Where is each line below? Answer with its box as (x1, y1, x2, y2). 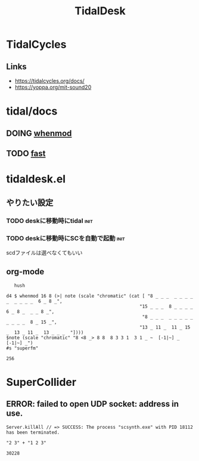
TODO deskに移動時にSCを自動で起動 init (6, 234, 125, 243)
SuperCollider (6, 375, 76, 389)
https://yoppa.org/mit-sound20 (14, 83, 92, 91)
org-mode (6, 267, 45, 277)
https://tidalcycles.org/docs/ (14, 78, 85, 84)
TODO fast (6, 148, 46, 159)
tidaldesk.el (6, 172, 66, 186)
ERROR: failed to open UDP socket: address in (6, 399, 179, 409)
